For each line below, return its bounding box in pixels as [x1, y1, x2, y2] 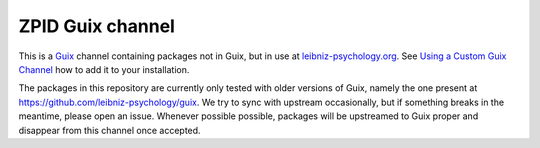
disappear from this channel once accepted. [18, 124, 201, 136]
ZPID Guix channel [18, 15, 175, 37]
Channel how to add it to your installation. [18, 63, 190, 75]
